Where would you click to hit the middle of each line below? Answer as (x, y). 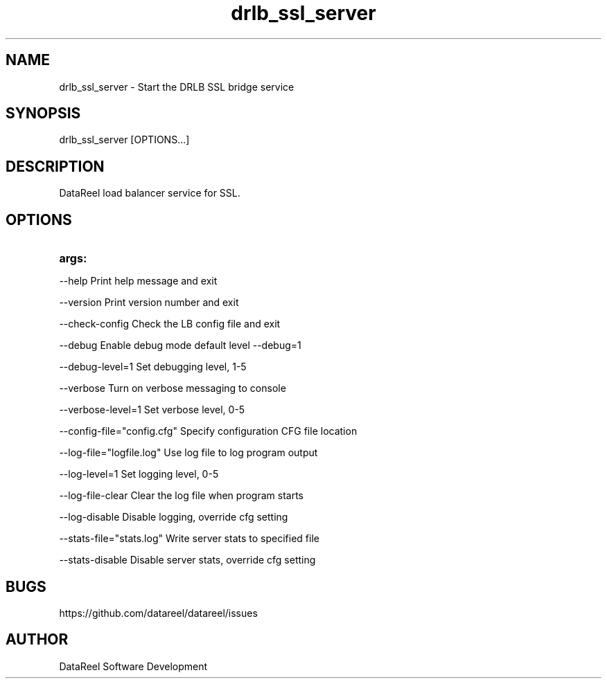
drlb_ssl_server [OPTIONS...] (124, 140)
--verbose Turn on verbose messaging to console (173, 388)
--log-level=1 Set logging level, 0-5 (139, 474)
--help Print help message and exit (138, 281)
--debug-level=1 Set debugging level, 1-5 (153, 367)
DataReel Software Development (133, 666)
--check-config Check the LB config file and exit (170, 324)
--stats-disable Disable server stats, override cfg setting (187, 560)
